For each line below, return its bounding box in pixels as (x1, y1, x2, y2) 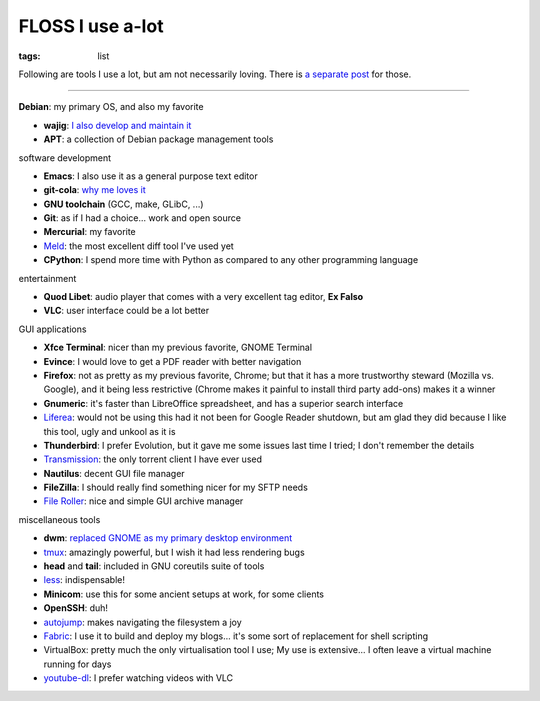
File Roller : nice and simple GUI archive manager (43, 495, 244, 507)
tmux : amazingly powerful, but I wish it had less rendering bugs (43, 546, 305, 558)
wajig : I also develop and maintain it (43, 119, 192, 131)
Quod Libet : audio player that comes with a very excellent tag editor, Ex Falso (43, 291, 364, 303)
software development (18, 151, 112, 164)
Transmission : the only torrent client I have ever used (43, 453, 263, 465)
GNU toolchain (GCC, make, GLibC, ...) (43, 198, 204, 210)
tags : (18, 50, 41, 62)
